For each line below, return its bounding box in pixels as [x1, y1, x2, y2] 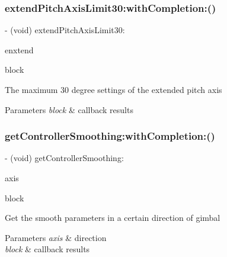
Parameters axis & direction [5, 231, 107, 243]
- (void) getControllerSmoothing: [5, 152, 124, 164]
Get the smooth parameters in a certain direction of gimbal [5, 211, 220, 224]
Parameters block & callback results [5, 103, 133, 115]
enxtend [5, 43, 34, 56]
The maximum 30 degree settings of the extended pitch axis [5, 83, 222, 95]
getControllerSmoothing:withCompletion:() [5, 128, 215, 143]
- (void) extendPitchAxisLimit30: [5, 24, 125, 36]
